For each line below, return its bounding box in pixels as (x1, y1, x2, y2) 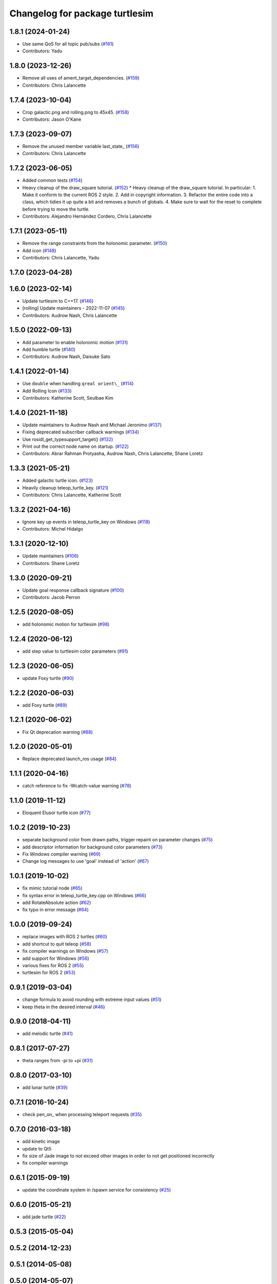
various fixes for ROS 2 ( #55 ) (22, 962, 84, 968)
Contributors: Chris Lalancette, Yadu (22, 254, 100, 260)
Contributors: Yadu (22, 48, 63, 54)
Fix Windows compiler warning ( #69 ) (22, 851, 101, 857)
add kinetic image (22, 1138, 60, 1145)
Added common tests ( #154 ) (22, 177, 83, 183)
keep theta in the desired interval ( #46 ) (22, 1004, 105, 1010)
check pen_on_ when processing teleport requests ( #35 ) (22, 1111, 142, 1118)
